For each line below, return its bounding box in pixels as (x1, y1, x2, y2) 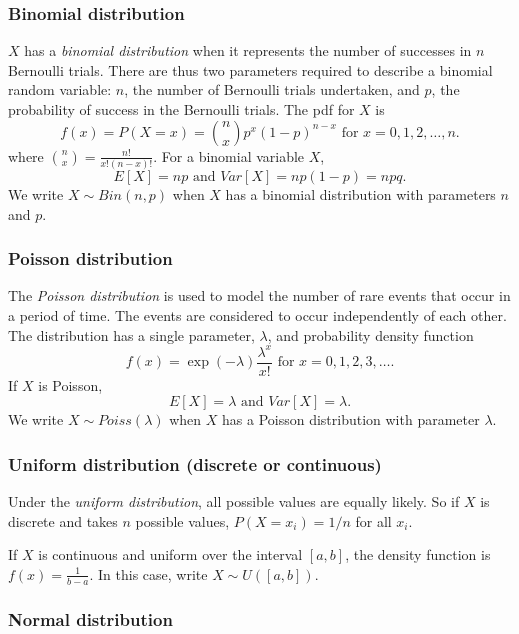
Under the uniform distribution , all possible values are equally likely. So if (8, 491, 460, 512)
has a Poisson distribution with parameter (222, 409, 480, 430)
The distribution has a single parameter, (8, 324, 255, 345)
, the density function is (345, 544, 491, 565)
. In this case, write (89, 563, 208, 584)
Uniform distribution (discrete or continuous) (8, 451, 382, 476)
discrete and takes (8, 510, 118, 531)
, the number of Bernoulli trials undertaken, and (124, 79, 420, 100)
